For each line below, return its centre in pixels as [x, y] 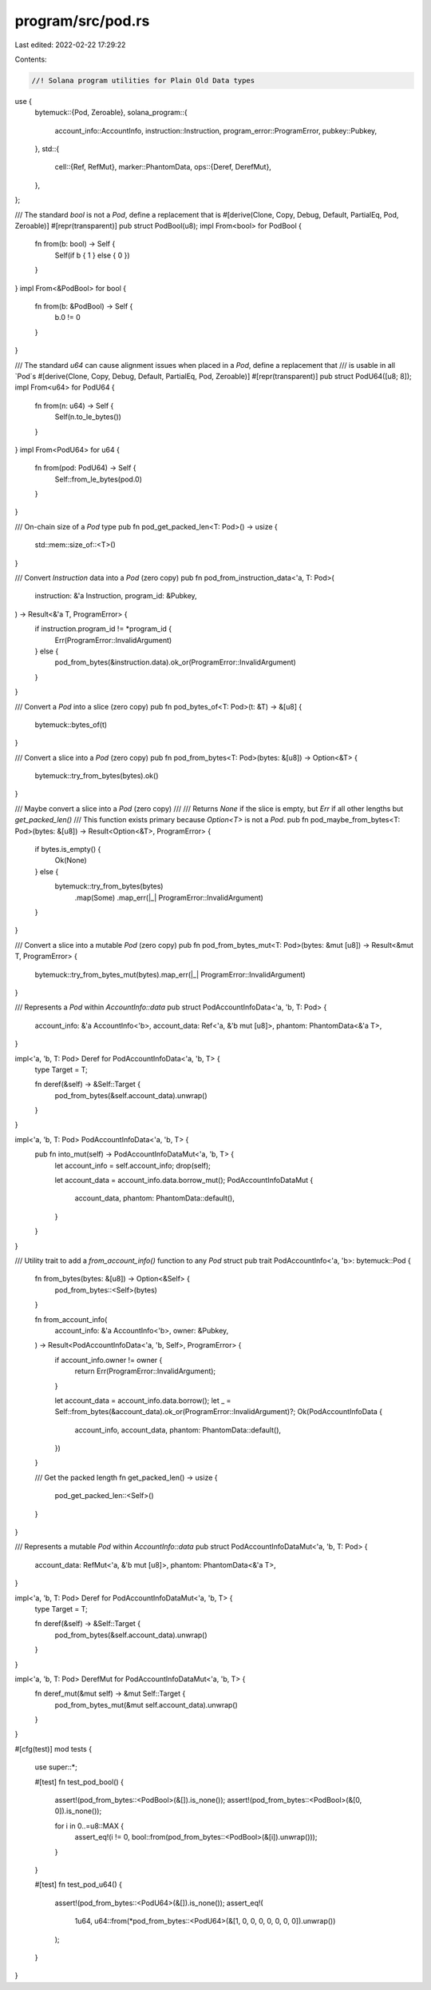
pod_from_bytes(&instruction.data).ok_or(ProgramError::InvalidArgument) [176, 662]
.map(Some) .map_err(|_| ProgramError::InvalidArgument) [169, 897]
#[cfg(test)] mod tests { [53, 1748]
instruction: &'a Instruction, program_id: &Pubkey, [116, 596]
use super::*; [56, 1767]
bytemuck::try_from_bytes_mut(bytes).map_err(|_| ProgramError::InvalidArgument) [170, 974]
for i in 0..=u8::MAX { [89, 1826]
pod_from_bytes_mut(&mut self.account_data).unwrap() [146, 1704]
